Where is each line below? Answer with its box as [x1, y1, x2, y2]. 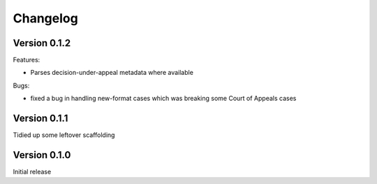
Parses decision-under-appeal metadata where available [30, 69, 193, 77]
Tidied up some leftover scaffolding [13, 131, 115, 139]
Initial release [13, 168, 52, 176]
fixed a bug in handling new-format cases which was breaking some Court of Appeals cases [30, 94, 297, 103]
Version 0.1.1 [13, 113, 68, 125]
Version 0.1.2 [13, 37, 71, 49]
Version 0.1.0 [13, 149, 71, 161]
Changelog [13, 10, 78, 26]
